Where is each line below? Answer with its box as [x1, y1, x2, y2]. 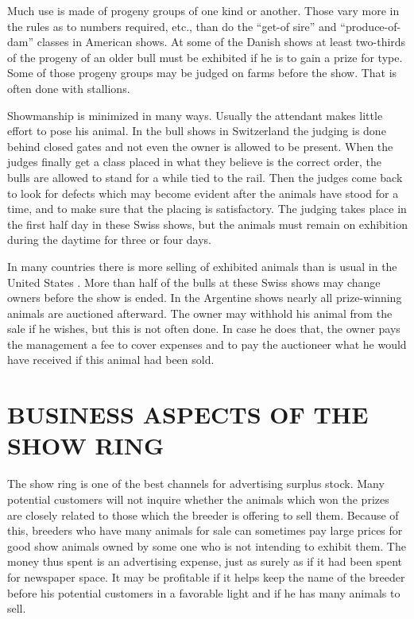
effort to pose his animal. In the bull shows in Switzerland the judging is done [7, 122, 386, 139]
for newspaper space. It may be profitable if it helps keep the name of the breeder [7, 568, 405, 585]
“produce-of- [340, 17, 401, 34]
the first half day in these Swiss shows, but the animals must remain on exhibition [7, 215, 408, 232]
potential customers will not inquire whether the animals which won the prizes [7, 490, 389, 507]
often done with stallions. [7, 79, 130, 96]
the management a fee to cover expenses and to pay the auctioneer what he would [7, 335, 407, 352]
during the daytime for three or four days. [7, 231, 211, 248]
